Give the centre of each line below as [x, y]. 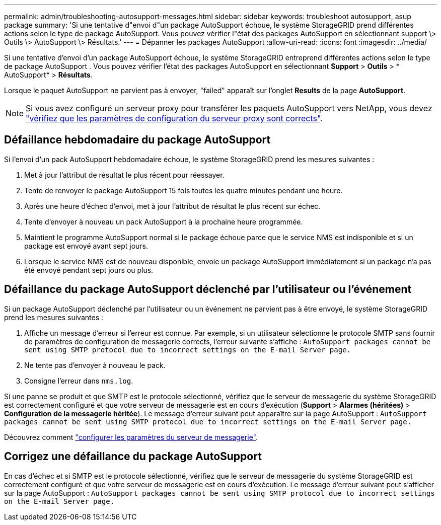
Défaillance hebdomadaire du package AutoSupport [137, 140]
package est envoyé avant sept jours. [86, 246]
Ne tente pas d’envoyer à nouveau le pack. [95, 365]
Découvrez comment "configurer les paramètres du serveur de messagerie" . [131, 437]
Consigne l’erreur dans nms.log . [79, 381]
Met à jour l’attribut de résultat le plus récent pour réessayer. [124, 175]
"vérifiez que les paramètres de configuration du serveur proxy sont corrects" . [174, 118]
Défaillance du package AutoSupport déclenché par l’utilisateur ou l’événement [208, 289]
